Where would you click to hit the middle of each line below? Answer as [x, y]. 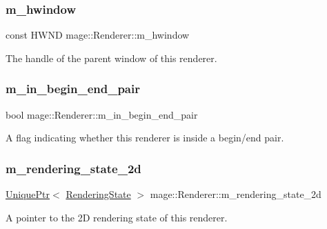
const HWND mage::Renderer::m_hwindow [98, 35]
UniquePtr [28, 194]
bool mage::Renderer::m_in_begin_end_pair [102, 114]
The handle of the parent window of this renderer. [111, 58]
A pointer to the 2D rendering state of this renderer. [117, 217]
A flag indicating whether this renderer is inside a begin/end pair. [145, 138]
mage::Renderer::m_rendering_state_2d [236, 194]
